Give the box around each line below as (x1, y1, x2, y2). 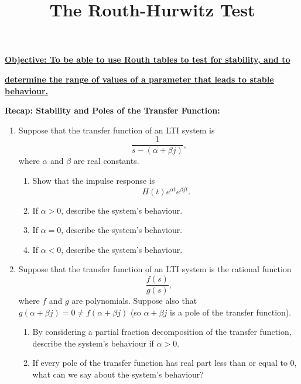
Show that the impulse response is (32, 174, 155, 186)
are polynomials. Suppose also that (71, 294, 197, 307)
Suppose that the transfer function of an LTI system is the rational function (18, 263, 292, 275)
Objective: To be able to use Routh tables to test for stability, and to (5, 53, 290, 66)
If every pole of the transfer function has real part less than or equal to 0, (32, 356, 297, 369)
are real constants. (73, 155, 139, 167)
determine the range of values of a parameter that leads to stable (5, 73, 274, 85)
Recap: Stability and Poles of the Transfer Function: (5, 104, 220, 116)
